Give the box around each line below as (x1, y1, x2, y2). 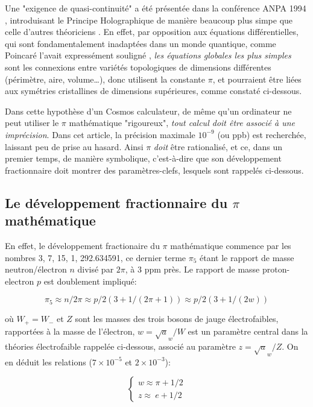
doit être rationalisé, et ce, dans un (153, 140, 283, 153)
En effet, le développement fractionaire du (5, 239, 160, 251)
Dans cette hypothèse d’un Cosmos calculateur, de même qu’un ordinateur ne (5, 104, 292, 117)
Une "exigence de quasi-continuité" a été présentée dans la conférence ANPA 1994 (5, 2, 306, 14)
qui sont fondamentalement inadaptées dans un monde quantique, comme (5, 37, 276, 49)
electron (5, 274, 34, 287)
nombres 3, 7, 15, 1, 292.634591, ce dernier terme (5, 251, 186, 263)
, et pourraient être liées (212, 72, 302, 85)
